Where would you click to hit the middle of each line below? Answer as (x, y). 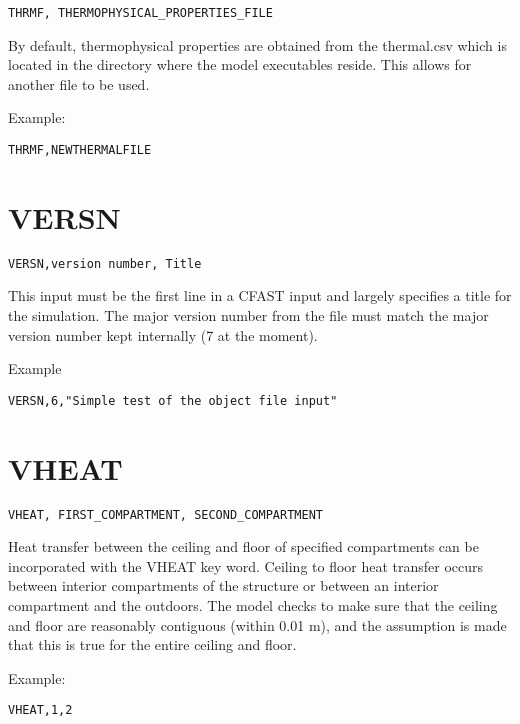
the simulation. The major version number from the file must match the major (248, 315)
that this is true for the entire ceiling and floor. (152, 644)
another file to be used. (79, 83)
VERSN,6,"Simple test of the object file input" (173, 400)
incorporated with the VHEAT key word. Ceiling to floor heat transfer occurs (246, 565)
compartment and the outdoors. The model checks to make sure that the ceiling (253, 605)
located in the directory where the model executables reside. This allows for (240, 64)
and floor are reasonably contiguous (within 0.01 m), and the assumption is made (257, 624)
